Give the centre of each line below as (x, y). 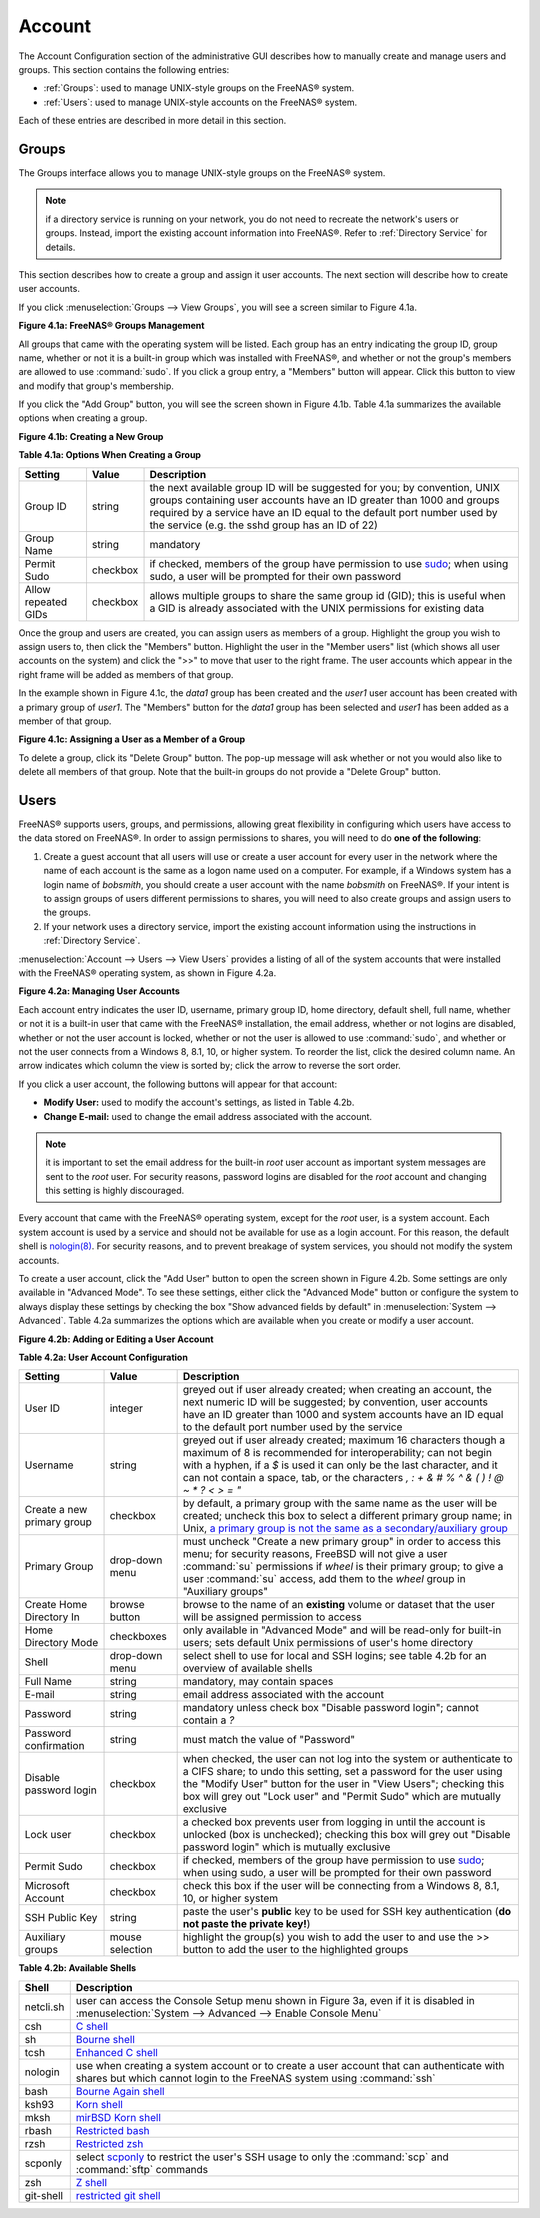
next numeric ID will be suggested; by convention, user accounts (335, 1402)
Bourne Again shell (120, 2091)
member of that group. (65, 721)
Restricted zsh (109, 2143)
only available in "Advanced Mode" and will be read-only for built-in (342, 1630)
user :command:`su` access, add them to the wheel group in (324, 1579)
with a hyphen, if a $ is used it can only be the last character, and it (340, 1465)
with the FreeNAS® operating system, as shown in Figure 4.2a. (147, 972)
